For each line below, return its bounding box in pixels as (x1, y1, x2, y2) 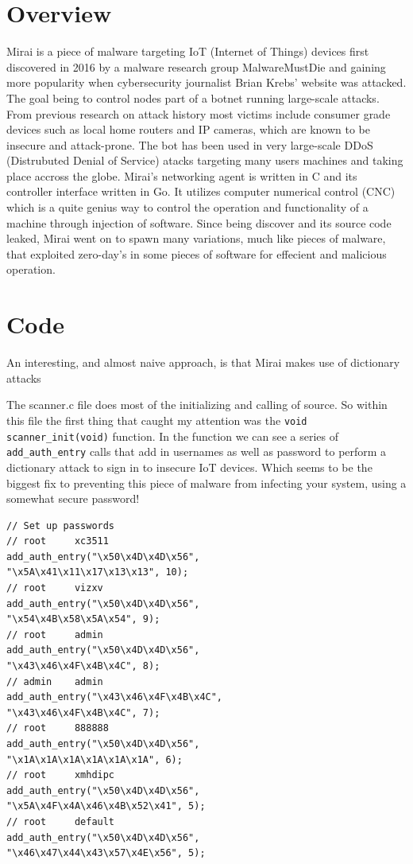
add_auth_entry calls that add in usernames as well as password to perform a (6, 443, 387, 460)
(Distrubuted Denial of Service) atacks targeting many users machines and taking (6, 152, 403, 169)
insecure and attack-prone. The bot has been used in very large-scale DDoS (6, 136, 373, 153)
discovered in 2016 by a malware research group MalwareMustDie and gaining (6, 58, 386, 75)
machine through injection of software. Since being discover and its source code (6, 214, 392, 231)
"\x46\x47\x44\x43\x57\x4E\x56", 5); (6, 847, 206, 859)
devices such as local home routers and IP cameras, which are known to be (6, 121, 371, 138)
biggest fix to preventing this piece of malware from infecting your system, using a (6, 474, 407, 491)
